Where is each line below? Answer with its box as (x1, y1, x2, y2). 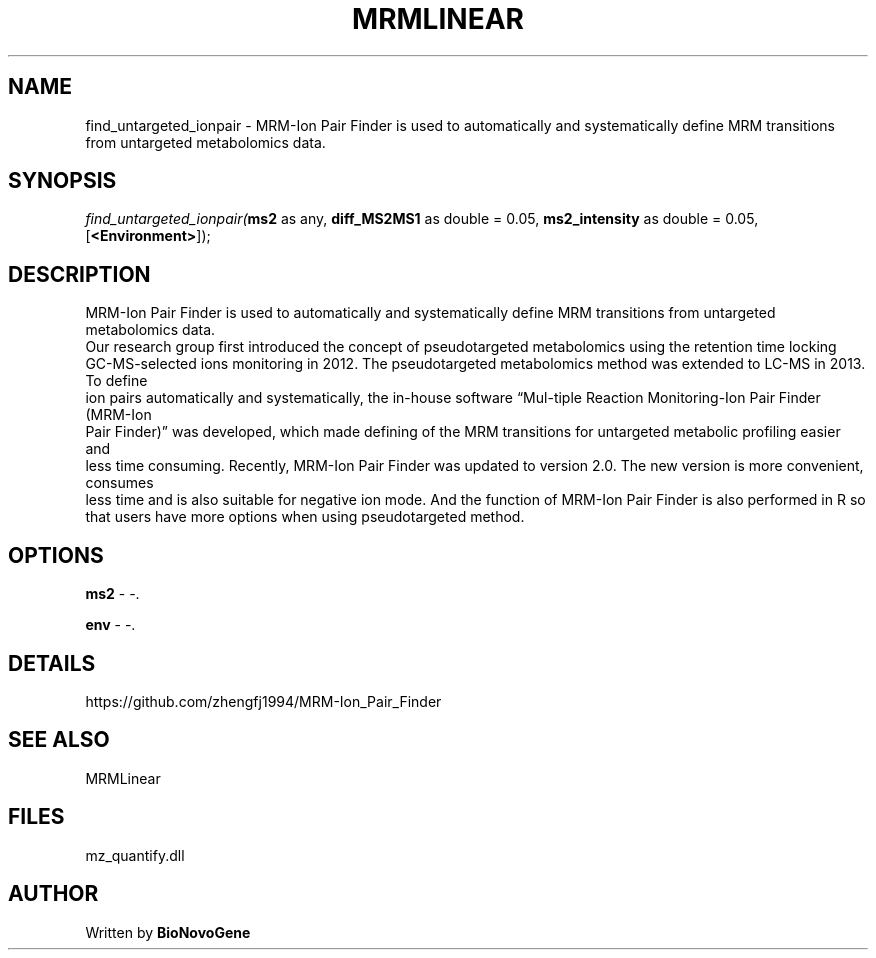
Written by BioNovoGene (85, 923, 251, 941)
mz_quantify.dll (85, 846, 185, 864)
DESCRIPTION (8, 261, 151, 287)
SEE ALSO (8, 727, 110, 753)
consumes (85, 474, 154, 492)
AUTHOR (8, 881, 99, 907)
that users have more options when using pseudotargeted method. (85, 508, 525, 526)
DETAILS (8, 650, 96, 676)
